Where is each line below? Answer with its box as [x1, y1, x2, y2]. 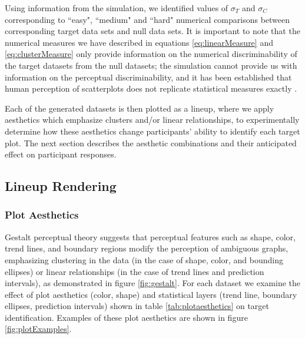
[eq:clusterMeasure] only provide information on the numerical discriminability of [5, 48, 297, 60]
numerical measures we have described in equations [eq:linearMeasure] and [5, 36, 273, 48]
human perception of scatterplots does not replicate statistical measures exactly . [5, 82, 297, 95]
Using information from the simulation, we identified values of [5, 2, 228, 14]
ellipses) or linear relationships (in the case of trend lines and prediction [5, 265, 264, 277]
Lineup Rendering [5, 177, 117, 195]
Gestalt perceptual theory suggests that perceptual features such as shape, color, [5, 230, 296, 243]
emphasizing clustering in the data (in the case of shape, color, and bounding [5, 253, 283, 266]
